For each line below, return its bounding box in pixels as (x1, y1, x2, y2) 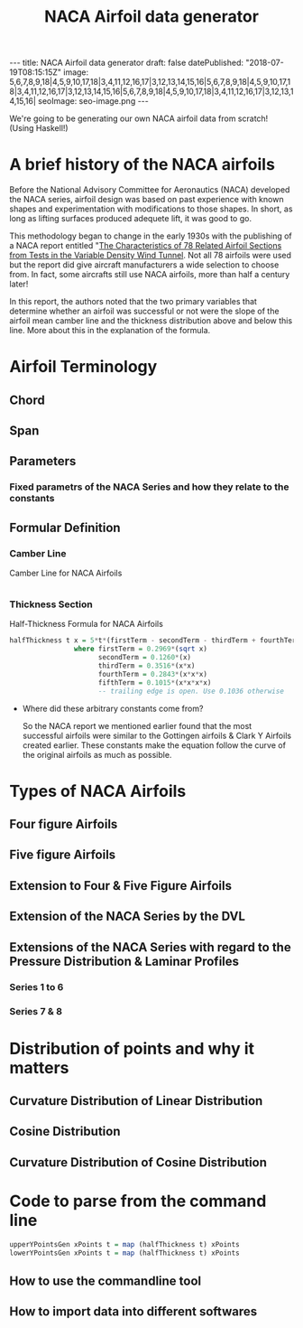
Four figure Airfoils (9, 817, 118, 832)
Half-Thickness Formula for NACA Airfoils (9, 619, 164, 630)
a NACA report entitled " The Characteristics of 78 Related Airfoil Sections (9, 240, 282, 251)
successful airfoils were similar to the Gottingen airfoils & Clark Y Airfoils (22, 730, 291, 741)
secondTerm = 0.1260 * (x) (97, 653, 192, 662)
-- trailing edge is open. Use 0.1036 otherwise (97, 687, 284, 696)
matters (9, 1057, 69, 1078)
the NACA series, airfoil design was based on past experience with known (9, 194, 284, 205)
